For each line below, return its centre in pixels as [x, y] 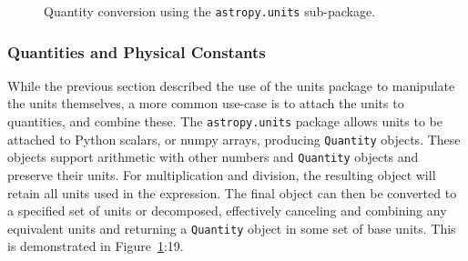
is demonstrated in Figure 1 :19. [96, 246]
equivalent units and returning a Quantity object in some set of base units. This [232, 228]
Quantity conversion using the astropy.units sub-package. [210, 11]
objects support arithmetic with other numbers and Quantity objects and [213, 157]
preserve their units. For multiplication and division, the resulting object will [222, 175]
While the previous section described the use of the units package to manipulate [231, 85]
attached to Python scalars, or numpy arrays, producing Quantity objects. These [234, 139]
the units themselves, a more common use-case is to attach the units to [206, 103]
